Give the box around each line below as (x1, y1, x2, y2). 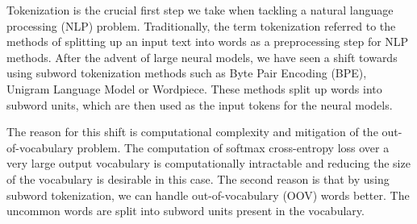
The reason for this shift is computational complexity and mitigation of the (6, 123, 378, 140)
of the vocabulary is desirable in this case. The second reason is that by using (6, 170, 390, 187)
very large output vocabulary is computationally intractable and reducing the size (6, 155, 411, 172)
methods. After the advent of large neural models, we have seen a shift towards (6, 48, 398, 65)
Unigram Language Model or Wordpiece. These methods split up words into (6, 80, 382, 97)
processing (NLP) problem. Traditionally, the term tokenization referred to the (6, 17, 396, 34)
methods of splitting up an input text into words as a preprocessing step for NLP (6, 33, 409, 50)
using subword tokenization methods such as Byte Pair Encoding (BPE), (6, 64, 367, 81)
